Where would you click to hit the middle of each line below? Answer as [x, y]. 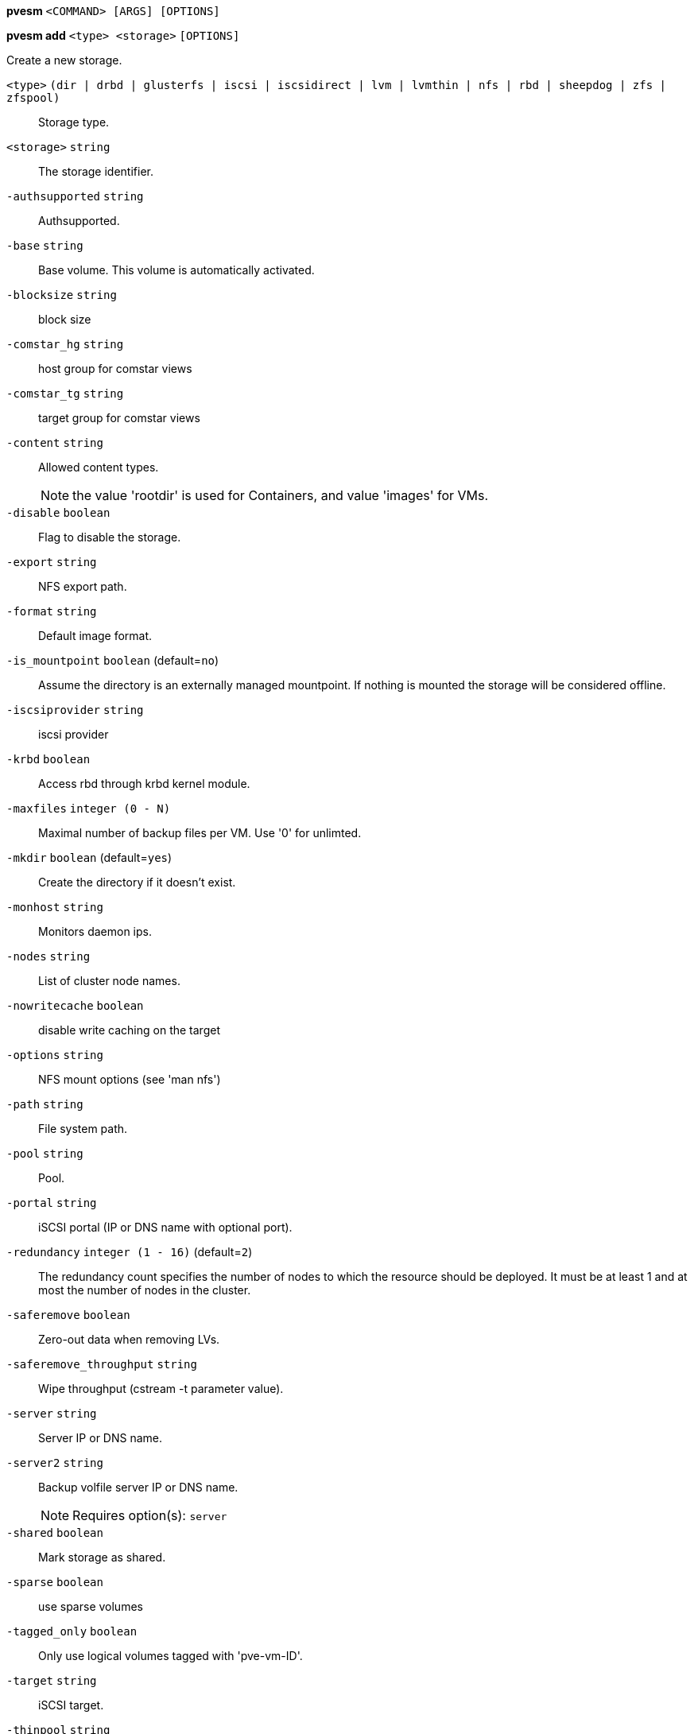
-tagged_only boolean [72, 1631]
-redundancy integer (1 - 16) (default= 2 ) [130, 1252]
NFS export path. [83, 586]
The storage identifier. [96, 171]
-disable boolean [58, 513]
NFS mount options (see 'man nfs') [130, 1079]
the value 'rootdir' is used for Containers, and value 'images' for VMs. [281, 495]
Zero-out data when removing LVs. [129, 1339]
